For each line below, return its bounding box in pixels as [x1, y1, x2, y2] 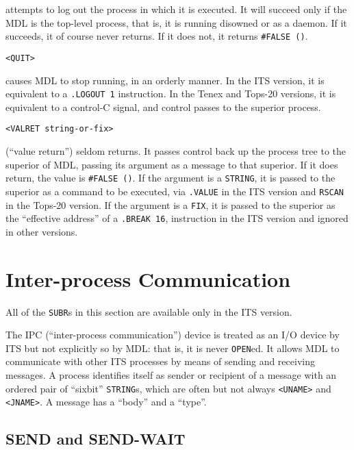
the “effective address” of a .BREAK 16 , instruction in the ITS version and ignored [5, 211, 349, 225]
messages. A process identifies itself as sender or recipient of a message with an [5, 368, 337, 382]
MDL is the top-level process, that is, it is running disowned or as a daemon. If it [5, 15, 347, 29]
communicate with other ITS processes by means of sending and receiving [5, 354, 315, 368]
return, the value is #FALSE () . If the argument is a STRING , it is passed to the [5, 171, 336, 185]
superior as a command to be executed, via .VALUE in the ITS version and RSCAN [5, 184, 344, 198]
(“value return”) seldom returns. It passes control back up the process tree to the [5, 144, 346, 158]
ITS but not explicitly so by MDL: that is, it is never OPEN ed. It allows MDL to [5, 340, 340, 355]
